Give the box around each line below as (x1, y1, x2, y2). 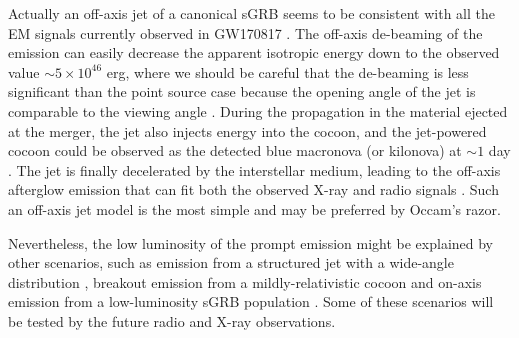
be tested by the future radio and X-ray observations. (8, 310, 336, 331)
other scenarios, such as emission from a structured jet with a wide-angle (8, 252, 454, 273)
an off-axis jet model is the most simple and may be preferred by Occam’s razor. (8, 198, 501, 219)
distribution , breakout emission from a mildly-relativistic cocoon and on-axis (8, 271, 482, 292)
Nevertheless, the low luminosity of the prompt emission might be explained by (8, 232, 494, 253)
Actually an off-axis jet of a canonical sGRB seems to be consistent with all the (8, 3, 495, 23)
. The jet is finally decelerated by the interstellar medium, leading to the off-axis (8, 159, 501, 180)
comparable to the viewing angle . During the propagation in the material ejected (8, 100, 508, 121)
